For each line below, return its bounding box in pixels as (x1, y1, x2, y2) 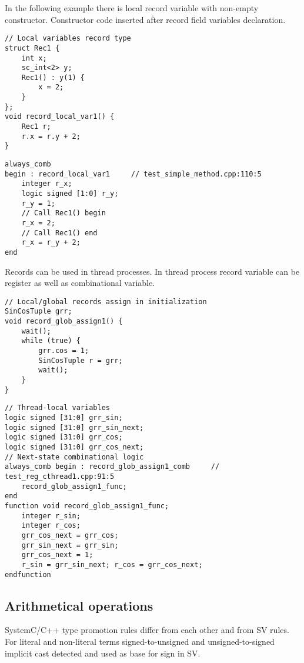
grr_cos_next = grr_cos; (21, 531, 119, 539)
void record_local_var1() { (5, 112, 115, 121)
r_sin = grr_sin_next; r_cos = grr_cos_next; (21, 560, 203, 569)
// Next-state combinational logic (5, 452, 144, 461)
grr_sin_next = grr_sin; (21, 541, 119, 549)
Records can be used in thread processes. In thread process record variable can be (5, 265, 300, 277)
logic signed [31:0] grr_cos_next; (5, 443, 144, 451)
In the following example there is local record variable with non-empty (5, 2, 259, 14)
